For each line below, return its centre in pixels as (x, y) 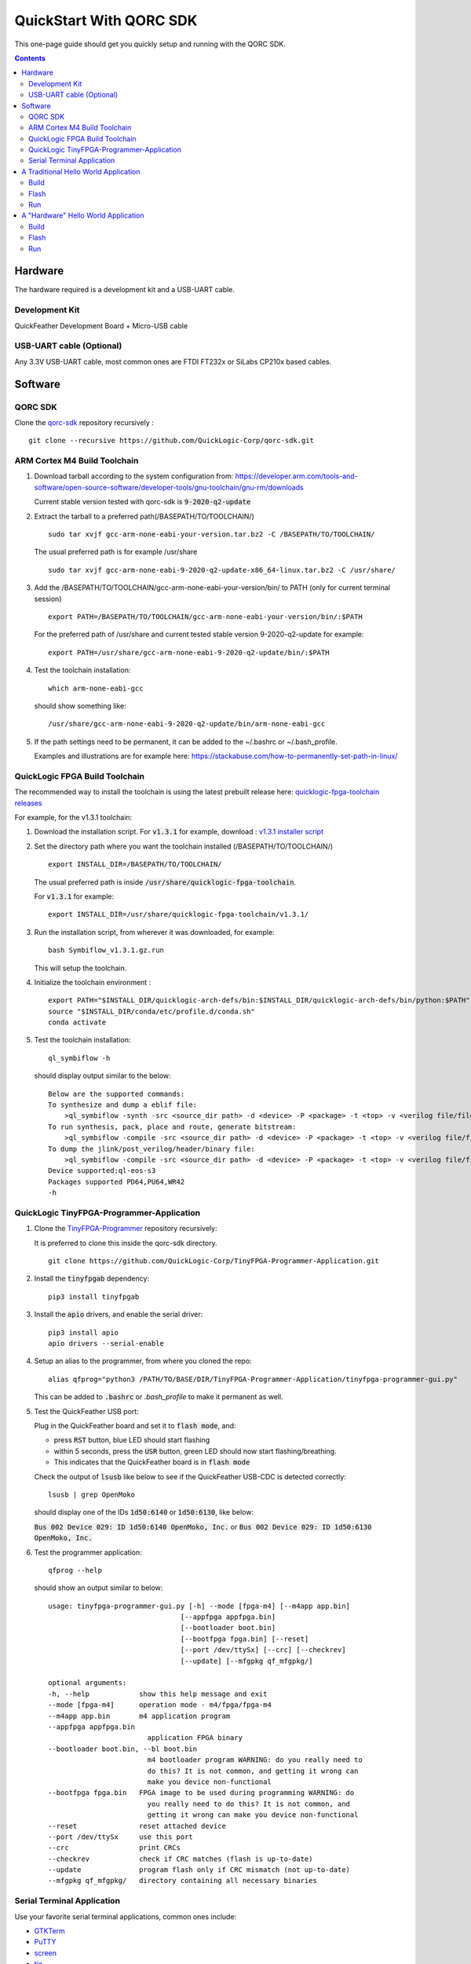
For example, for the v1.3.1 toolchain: (73, 818)
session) (48, 599)
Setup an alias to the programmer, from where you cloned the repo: (143, 1361)
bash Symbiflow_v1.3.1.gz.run (106, 950)
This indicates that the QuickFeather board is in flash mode (152, 1462)
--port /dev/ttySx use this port (121, 1837)
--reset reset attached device (137, 1826)
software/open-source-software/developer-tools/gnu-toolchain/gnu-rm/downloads (169, 487)
